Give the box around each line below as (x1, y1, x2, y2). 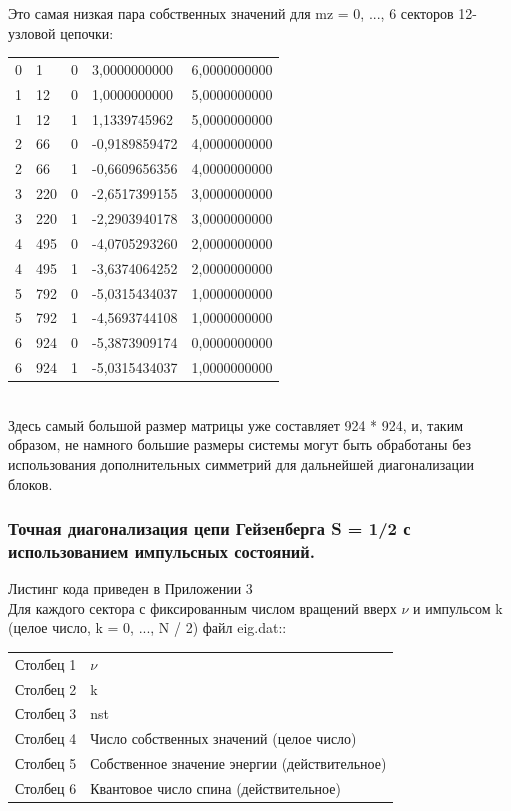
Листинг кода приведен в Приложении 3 (8, 578, 253, 599)
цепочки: (60, 22, 114, 43)
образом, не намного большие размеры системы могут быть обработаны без (8, 434, 472, 455)
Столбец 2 (15, 678, 77, 699)
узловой (8, 22, 56, 43)
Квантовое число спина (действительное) (90, 778, 341, 799)
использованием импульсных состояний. (8, 538, 315, 563)
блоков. (8, 473, 53, 494)
